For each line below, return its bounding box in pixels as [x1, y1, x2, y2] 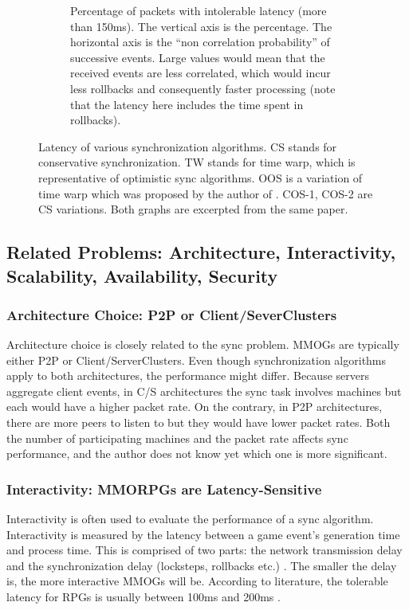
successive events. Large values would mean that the [70, 49, 325, 65]
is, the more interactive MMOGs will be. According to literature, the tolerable [6, 573, 388, 589]
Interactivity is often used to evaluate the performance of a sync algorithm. [6, 510, 374, 527]
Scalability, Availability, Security [6, 263, 278, 287]
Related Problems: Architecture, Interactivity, [6, 240, 396, 264]
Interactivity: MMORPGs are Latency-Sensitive [6, 479, 322, 499]
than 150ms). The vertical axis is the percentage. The [70, 18, 332, 34]
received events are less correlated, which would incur [70, 65, 331, 81]
